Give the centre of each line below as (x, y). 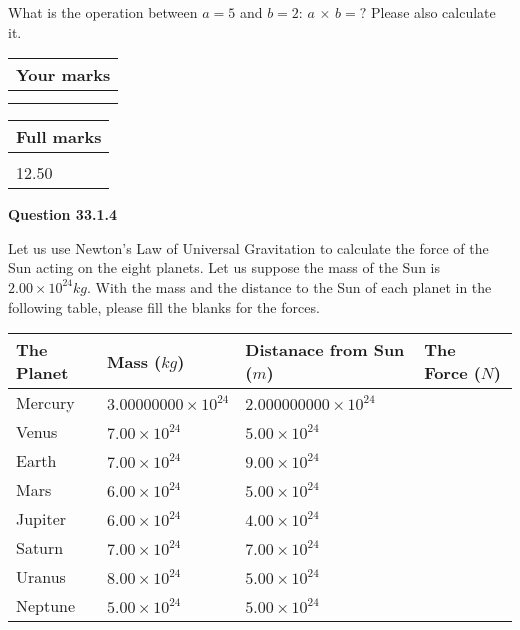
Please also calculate (433, 12)
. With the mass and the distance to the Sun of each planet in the (289, 286)
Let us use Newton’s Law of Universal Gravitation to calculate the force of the (248, 247)
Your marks (63, 75)
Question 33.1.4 (62, 214)
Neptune (46, 606)
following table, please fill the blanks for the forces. (164, 306)
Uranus (41, 577)
